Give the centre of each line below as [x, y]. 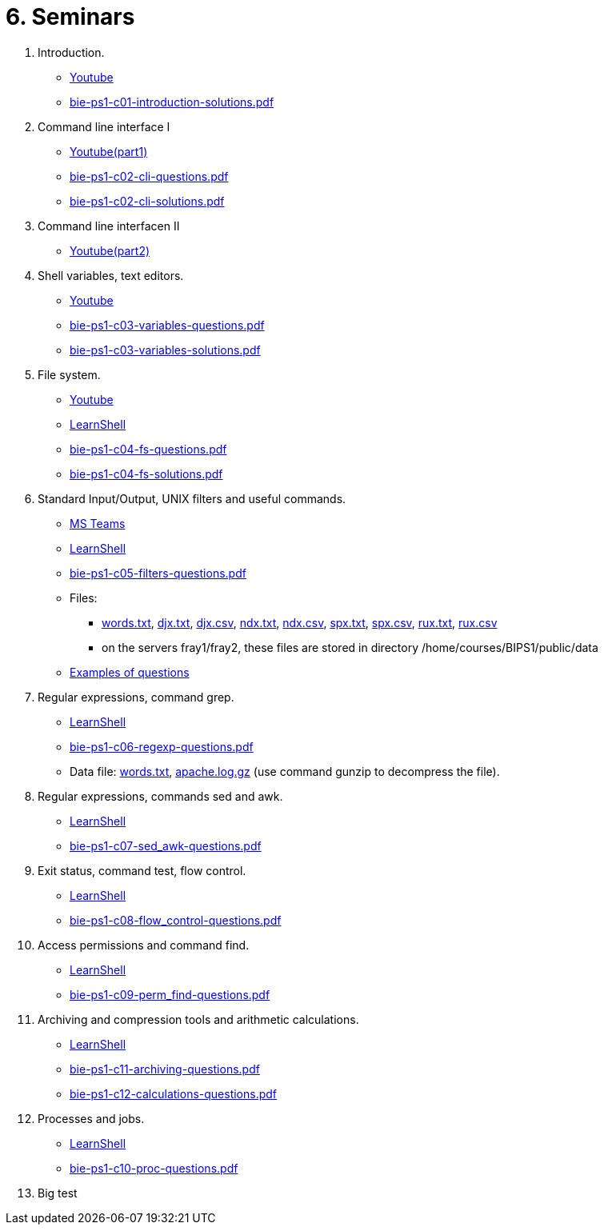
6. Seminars [70, 17]
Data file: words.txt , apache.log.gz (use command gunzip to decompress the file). [285, 771]
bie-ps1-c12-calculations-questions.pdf [174, 1093]
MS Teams [98, 523]
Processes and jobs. [91, 1118]
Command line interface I [104, 126]
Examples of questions [130, 672]
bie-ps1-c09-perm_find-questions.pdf [170, 994]
